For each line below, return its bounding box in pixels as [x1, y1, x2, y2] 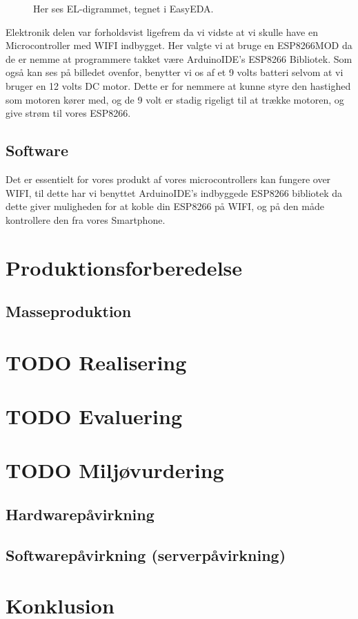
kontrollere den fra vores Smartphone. [6, 212, 166, 227]
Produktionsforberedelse [6, 253, 243, 281]
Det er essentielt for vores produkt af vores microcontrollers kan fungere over [6, 171, 331, 186]
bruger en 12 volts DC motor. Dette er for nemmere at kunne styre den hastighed [6, 78, 351, 93]
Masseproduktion [6, 301, 132, 322]
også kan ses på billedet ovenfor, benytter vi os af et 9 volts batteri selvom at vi [6, 65, 344, 79]
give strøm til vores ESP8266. [6, 106, 131, 120]
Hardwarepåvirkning [6, 504, 155, 524]
